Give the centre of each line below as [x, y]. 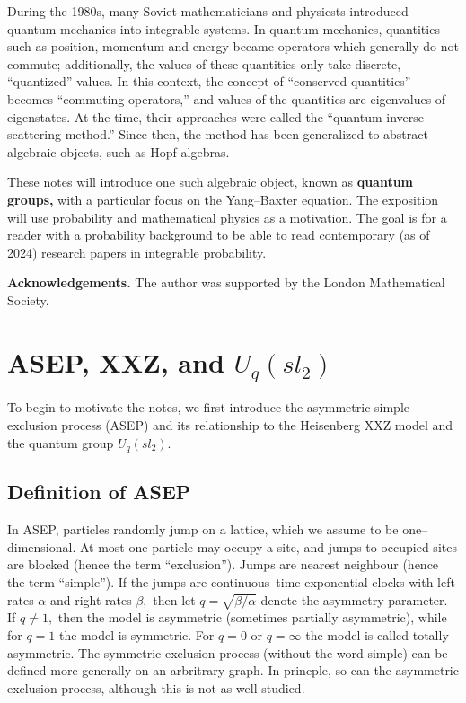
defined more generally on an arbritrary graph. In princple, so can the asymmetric [233, 670]
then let [174, 599]
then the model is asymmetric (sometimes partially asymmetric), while [252, 617]
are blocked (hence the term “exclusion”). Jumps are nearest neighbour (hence [223, 564]
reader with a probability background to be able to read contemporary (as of [219, 235]
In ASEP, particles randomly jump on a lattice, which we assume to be [203, 529]
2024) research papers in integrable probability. [137, 252]
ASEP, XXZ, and [116, 361]
